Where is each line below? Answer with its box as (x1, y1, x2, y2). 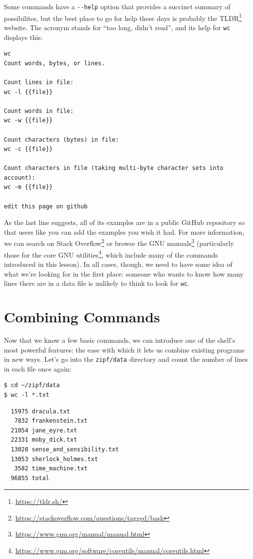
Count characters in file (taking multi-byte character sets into (4, 165, 224, 172)
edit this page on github (4, 203, 88, 210)
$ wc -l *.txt (4, 391, 50, 398)
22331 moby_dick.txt (11, 436, 77, 444)
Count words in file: (4, 107, 74, 114)
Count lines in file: (4, 78, 74, 86)
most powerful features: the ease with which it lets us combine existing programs (4, 344, 245, 354)
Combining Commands (4, 306, 160, 326)
